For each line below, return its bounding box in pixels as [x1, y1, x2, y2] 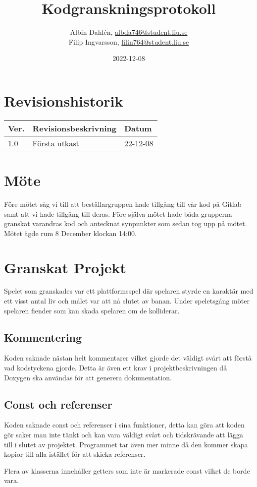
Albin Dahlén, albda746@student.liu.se [70, 27, 188, 37]
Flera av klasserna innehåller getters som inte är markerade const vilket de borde [4, 465, 250, 476]
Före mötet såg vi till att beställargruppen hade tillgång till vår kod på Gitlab [4, 198, 242, 209]
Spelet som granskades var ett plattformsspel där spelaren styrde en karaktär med [4, 286, 254, 296]
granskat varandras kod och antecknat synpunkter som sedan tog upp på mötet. [4, 218, 247, 229]
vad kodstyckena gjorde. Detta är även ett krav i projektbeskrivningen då [4, 363, 227, 373]
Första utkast [32, 137, 79, 149]
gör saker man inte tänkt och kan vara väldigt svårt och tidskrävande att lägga [4, 429, 244, 440]
